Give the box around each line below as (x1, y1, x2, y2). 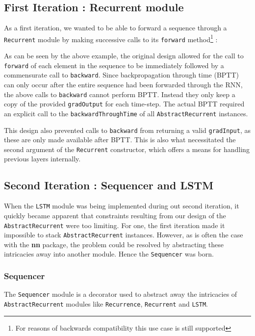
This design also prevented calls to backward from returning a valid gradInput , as (4, 125, 251, 135)
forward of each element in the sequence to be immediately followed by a (4, 60, 224, 70)
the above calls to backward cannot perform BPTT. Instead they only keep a (4, 89, 235, 99)
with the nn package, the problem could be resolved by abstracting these (4, 239, 224, 249)
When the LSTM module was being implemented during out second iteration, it (4, 201, 239, 211)
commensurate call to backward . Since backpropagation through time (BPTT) (4, 70, 239, 80)
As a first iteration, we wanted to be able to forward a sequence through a (4, 23, 227, 33)
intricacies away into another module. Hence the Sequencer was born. (4, 249, 214, 259)
